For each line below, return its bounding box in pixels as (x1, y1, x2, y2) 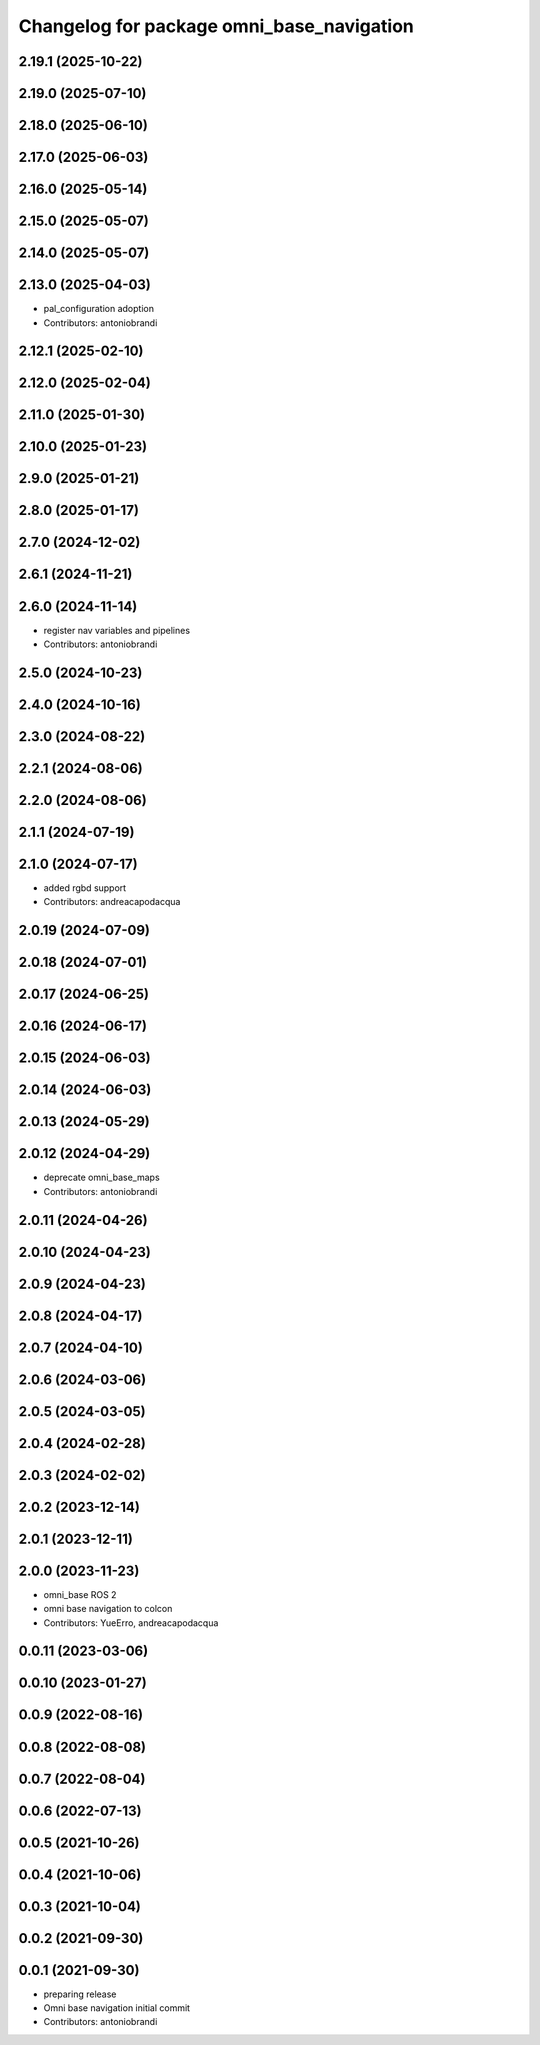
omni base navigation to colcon (43, 1603, 173, 1615)
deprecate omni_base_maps (43, 1171, 160, 1184)
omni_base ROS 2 (43, 1588, 117, 1600)
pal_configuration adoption (43, 303, 155, 315)
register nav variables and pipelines (43, 624, 190, 636)
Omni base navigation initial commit (43, 2002, 190, 2014)
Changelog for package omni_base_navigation (18, 15, 414, 37)
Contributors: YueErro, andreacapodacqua (43, 1616, 219, 1629)
